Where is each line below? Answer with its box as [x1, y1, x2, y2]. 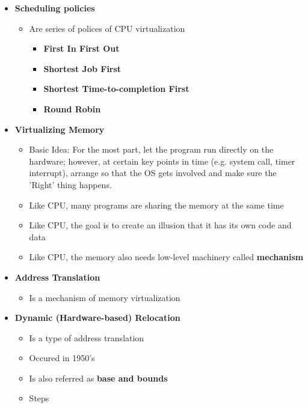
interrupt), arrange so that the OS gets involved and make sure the [29, 166, 277, 179]
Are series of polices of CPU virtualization [29, 22, 185, 34]
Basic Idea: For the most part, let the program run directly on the [29, 143, 274, 156]
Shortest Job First [43, 62, 122, 75]
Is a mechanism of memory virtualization [29, 291, 180, 303]
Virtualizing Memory [14, 123, 105, 135]
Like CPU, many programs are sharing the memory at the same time [29, 198, 284, 211]
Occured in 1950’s [29, 352, 95, 364]
